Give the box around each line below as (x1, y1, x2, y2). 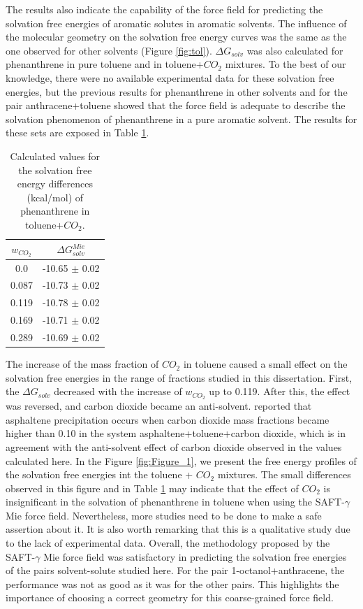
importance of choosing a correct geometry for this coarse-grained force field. (6, 590, 334, 605)
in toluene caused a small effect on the (183, 357, 348, 371)
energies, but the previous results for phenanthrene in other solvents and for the (6, 84, 348, 99)
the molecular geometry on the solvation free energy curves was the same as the (6, 29, 347, 44)
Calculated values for (10, 148, 101, 163)
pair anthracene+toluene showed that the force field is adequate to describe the (6, 98, 346, 113)
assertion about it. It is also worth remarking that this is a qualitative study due (6, 522, 350, 536)
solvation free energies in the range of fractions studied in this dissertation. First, (6, 370, 353, 385)
